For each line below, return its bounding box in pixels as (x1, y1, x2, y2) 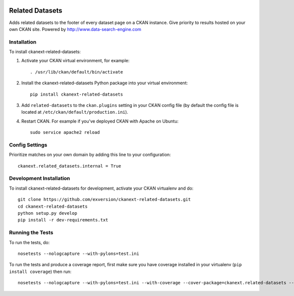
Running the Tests (9, 229, 53, 236)
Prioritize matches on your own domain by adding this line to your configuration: (9, 152, 171, 158)
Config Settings (9, 141, 48, 148)
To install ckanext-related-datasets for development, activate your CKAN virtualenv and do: (9, 185, 194, 191)
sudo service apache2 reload (30, 130, 100, 135)
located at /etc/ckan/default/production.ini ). (21, 109, 128, 115)
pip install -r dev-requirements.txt (18, 217, 109, 223)
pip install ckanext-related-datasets (30, 91, 123, 97)
